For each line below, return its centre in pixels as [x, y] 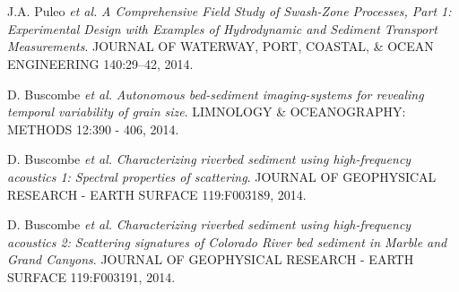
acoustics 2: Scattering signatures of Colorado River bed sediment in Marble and [227, 241]
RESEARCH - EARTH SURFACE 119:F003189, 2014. [157, 194]
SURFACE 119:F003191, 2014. [91, 276]
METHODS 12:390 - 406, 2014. [93, 129]
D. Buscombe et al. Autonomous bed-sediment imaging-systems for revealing [216, 94]
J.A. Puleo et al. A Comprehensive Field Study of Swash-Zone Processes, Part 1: [229, 11]
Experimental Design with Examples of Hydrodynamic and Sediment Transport [222, 28]
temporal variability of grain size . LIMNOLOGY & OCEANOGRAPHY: [207, 112]
